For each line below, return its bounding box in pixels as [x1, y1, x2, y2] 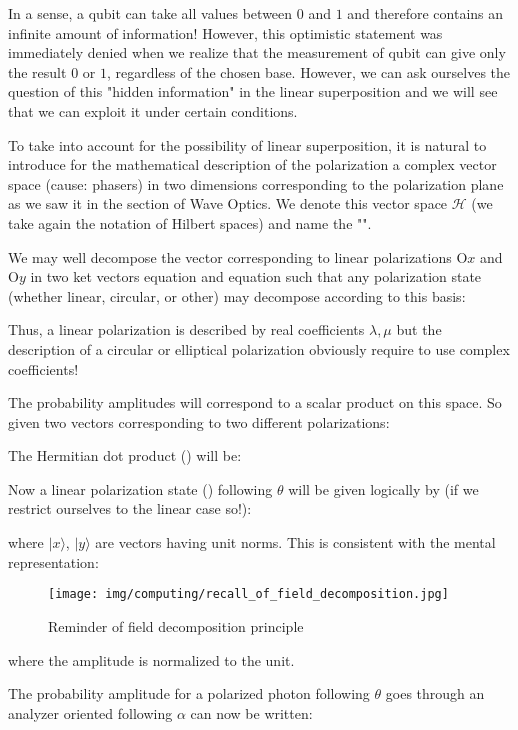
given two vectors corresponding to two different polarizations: [8, 411, 390, 432]
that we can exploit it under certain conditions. [8, 100, 298, 121]
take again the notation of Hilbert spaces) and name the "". [8, 212, 372, 233]
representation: [8, 551, 99, 572]
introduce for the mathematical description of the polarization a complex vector [8, 154, 497, 175]
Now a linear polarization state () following [8, 478, 273, 499]
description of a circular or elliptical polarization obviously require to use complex [8, 338, 510, 359]
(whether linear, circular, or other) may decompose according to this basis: [8, 285, 466, 306]
